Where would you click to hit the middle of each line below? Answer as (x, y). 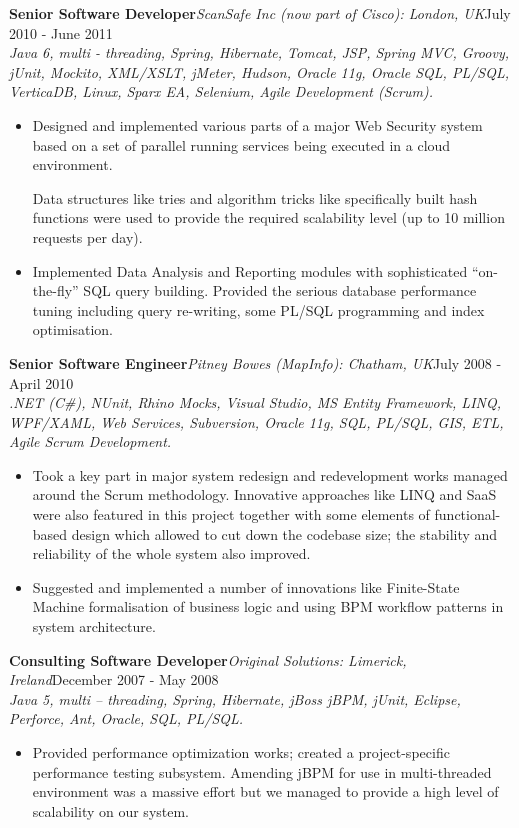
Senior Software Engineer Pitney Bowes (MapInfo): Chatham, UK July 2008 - (255, 362)
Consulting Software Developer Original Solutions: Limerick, (208, 659)
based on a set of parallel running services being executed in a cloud (241, 144)
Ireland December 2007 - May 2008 (114, 679)
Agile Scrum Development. (90, 441)
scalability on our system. (111, 810)
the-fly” (55, 290)
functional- (467, 514)
